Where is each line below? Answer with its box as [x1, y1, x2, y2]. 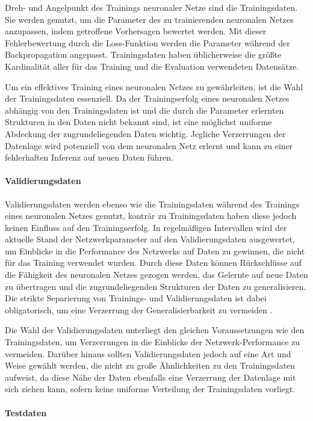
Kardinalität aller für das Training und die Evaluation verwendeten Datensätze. [5, 60, 299, 72]
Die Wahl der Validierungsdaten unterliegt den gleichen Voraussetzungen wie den [5, 324, 305, 336]
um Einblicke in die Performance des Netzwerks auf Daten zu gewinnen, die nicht [5, 244, 305, 257]
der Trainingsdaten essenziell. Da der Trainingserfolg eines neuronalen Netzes [5, 92, 290, 105]
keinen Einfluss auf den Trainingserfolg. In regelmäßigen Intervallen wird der [5, 221, 287, 233]
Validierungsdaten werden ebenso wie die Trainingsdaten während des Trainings [5, 197, 300, 210]
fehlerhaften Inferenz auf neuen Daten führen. [5, 151, 173, 164]
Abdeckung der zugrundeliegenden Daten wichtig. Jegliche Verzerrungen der [5, 127, 286, 140]
